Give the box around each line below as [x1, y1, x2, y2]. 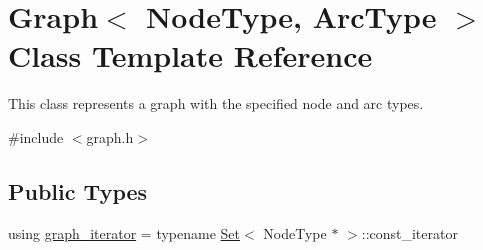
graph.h [86, 126, 134, 147]
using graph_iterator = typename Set [8, 222, 241, 243]
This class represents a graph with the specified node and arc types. [8, 93, 424, 114]
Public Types [8, 175, 148, 206]
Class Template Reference [8, 35, 373, 76]
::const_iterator [361, 222, 458, 243]
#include [8, 126, 64, 147]
